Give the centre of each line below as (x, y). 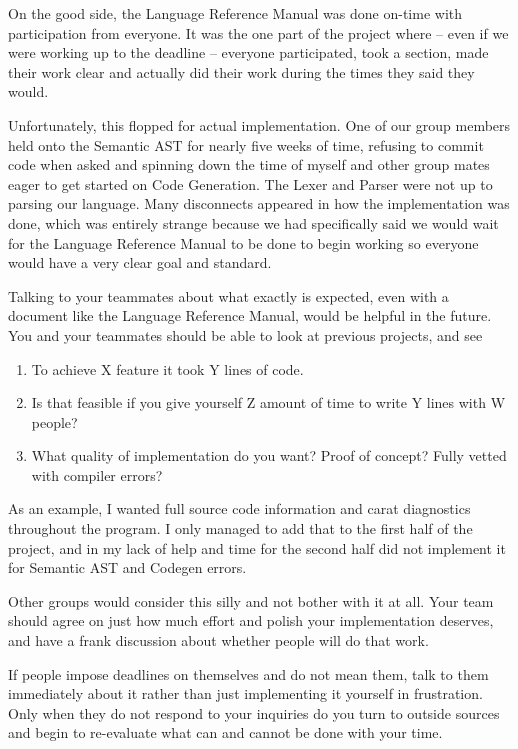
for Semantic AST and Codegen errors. (127, 567)
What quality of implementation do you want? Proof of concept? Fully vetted (269, 455)
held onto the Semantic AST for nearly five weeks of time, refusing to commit (246, 144)
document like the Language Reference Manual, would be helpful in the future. (250, 315)
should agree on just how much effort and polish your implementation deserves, (251, 620)
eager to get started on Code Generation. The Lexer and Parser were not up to (250, 183)
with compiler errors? (97, 474)
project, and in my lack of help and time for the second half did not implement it (257, 547)
